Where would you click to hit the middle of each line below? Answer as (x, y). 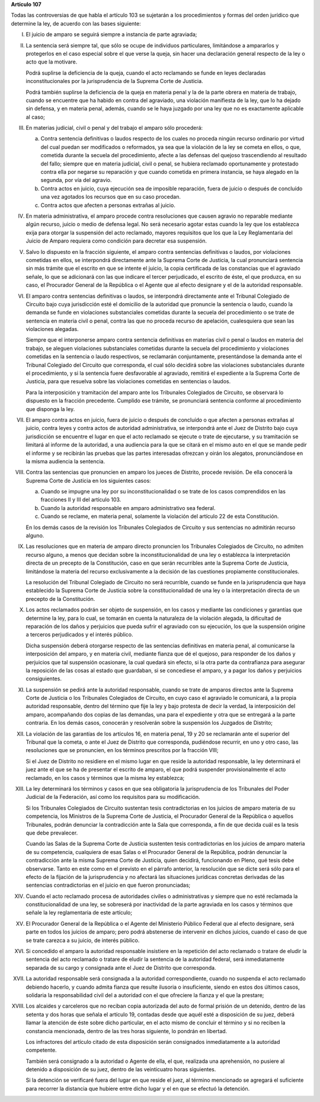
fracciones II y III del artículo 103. (81, 500)
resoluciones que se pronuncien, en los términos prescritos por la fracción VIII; (122, 750)
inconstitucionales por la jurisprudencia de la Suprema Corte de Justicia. (115, 81)
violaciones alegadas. (52, 329)
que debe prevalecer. (52, 833)
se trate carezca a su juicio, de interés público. (83, 940)
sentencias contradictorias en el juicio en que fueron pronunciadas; (108, 885)
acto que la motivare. (52, 62)
